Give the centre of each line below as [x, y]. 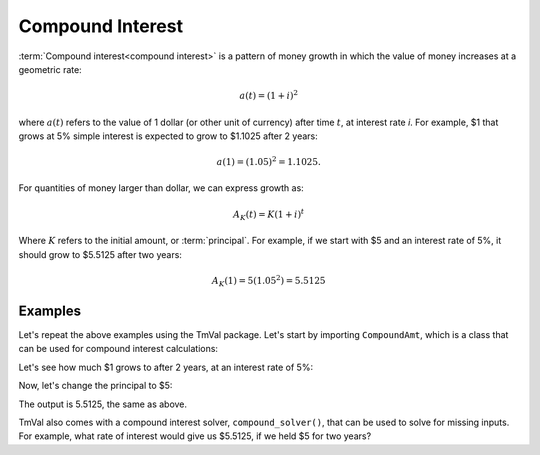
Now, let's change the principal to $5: [95, 386]
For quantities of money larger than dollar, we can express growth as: [161, 188]
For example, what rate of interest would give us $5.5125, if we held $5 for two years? [195, 436]
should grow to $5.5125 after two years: [100, 254]
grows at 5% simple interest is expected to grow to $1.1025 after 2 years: [168, 136]
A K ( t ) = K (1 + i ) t [269, 214]
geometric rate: [50, 69]
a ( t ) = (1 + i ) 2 [269, 95]
